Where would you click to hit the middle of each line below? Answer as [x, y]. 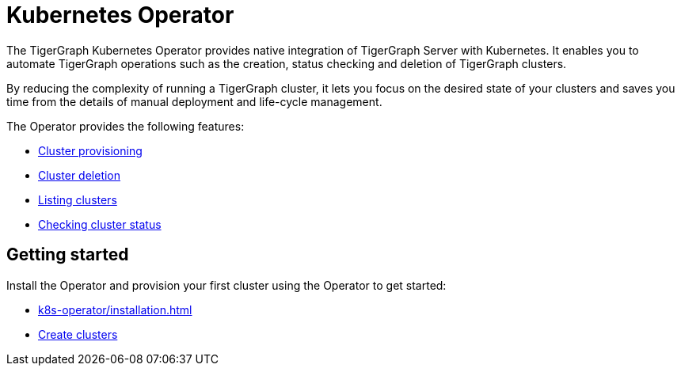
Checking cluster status [100, 224]
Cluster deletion [80, 175]
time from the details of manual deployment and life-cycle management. [194, 101]
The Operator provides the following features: [126, 126]
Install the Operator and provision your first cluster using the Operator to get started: [226, 285]
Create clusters [78, 334]
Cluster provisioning [90, 150]
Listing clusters [78, 199]
